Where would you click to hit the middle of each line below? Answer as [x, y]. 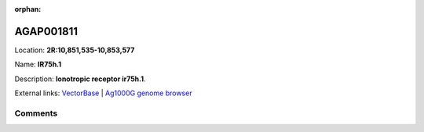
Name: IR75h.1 [38, 64]
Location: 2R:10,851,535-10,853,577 [75, 50]
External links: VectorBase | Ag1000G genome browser [103, 93]
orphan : [28, 9]
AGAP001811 [46, 31]
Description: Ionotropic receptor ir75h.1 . [80, 79]
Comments [36, 113]
